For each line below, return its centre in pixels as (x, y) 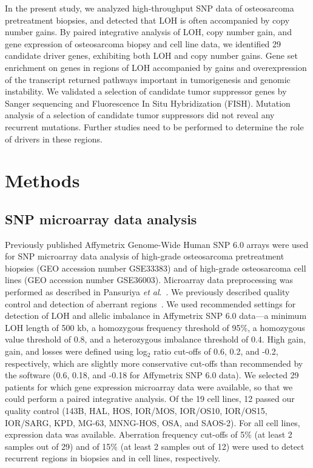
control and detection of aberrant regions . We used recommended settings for (150, 303)
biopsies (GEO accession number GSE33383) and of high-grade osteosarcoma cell (156, 268)
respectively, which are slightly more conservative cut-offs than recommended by (154, 363)
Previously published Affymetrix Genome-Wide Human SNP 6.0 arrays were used (157, 244)
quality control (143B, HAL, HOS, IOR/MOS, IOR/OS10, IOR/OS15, (136, 411)
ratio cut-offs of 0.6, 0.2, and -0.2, (216, 351)
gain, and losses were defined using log (76, 351)
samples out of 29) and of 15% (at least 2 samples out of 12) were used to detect (155, 446)
